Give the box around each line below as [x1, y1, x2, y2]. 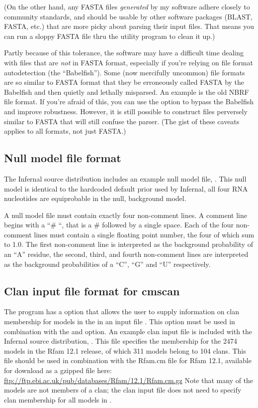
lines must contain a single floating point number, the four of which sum [34, 229, 255, 239]
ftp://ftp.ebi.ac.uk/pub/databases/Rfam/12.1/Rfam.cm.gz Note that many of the [4, 375, 254, 385]
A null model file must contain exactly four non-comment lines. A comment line [4, 209, 247, 220]
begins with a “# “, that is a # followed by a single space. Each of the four [4, 219, 234, 230]
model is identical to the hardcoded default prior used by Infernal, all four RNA [4, 183, 248, 194]
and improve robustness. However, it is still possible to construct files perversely [4, 106, 248, 116]
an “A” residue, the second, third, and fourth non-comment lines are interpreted [4, 249, 249, 259]
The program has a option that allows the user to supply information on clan [4, 306, 239, 317]
